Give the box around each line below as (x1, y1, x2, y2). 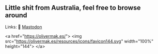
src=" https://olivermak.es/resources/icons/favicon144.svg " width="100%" (5, 38, 154, 44)
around (5, 11, 28, 20)
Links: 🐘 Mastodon (5, 24, 42, 30)
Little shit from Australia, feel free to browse (5, 4, 141, 12)
